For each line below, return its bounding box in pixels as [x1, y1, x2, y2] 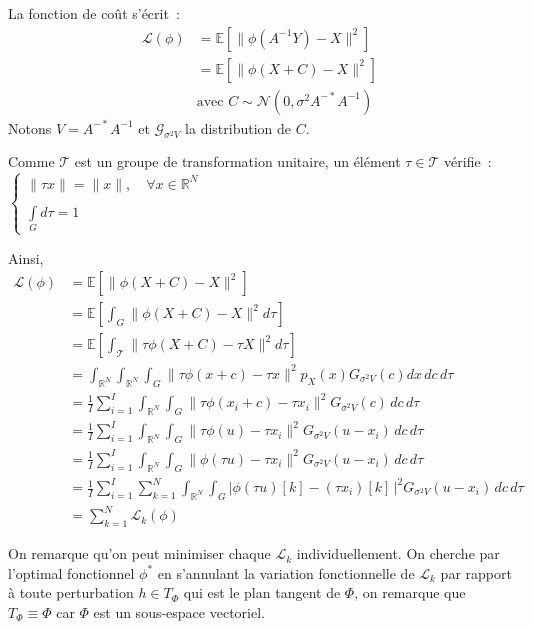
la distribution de [185, 117, 292, 138]
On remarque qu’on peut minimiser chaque [8, 543, 271, 564]
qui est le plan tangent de [183, 582, 341, 603]
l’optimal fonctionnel [8, 562, 135, 583]
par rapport [440, 562, 512, 583]
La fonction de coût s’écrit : [8, 3, 180, 23]
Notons [8, 117, 52, 138]
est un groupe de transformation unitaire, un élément [74, 151, 401, 172]
